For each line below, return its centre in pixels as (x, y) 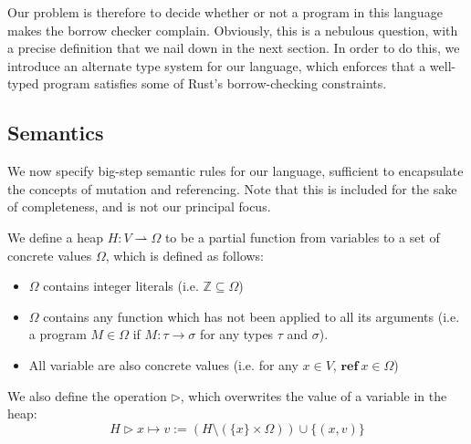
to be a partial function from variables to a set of (302, 237)
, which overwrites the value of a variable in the (314, 395)
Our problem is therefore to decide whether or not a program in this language (225, 12)
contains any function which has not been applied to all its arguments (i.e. (251, 316)
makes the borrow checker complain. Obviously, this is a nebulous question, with (233, 30)
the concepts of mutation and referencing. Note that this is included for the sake (232, 188)
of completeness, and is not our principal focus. (139, 207)
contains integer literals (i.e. (121, 286)
